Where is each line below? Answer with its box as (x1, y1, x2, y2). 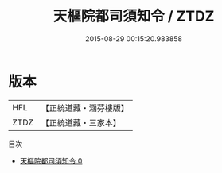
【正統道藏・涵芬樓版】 (41, 102, 130, 113)
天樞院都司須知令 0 (19, 156, 83, 165)
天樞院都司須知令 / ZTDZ (53, 7, 215, 25)
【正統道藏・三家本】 (41, 117, 122, 128)
